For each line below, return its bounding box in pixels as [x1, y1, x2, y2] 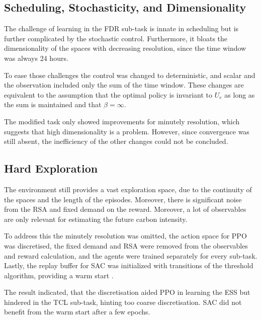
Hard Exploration [4, 161, 98, 176]
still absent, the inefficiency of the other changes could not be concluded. [4, 136, 228, 146]
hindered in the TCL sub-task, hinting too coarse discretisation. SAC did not [4, 296, 242, 307]
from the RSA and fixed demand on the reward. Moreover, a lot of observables [4, 204, 246, 214]
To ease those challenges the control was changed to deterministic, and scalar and [4, 69, 255, 80]
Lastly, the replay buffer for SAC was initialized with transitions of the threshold [4, 260, 253, 271]
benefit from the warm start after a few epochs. [4, 306, 150, 317]
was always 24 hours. [4, 52, 68, 63]
